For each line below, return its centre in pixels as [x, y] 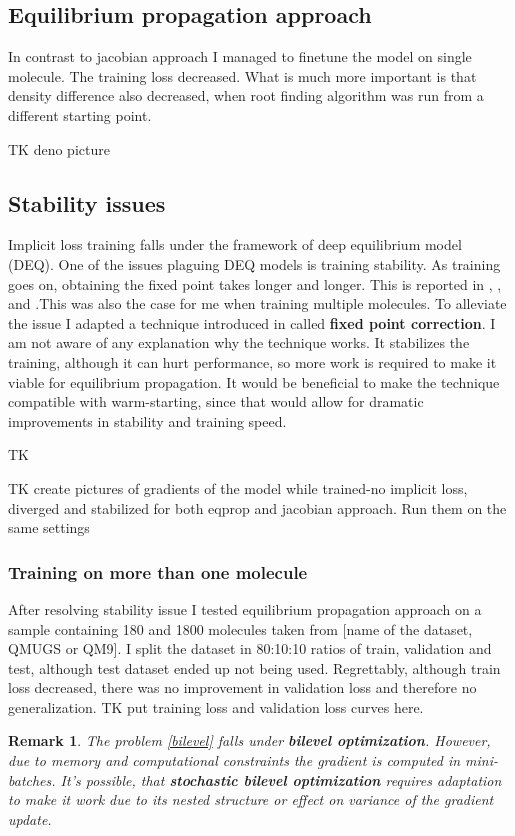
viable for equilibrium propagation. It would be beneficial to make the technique [254, 381]
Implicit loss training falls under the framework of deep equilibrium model [235, 244]
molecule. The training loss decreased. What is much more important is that [242, 75]
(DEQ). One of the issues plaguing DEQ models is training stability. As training [254, 263]
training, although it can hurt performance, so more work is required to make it [252, 361]
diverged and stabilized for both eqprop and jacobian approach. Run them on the [257, 507]
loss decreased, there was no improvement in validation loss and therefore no [242, 687]
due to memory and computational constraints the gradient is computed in [234, 760]
